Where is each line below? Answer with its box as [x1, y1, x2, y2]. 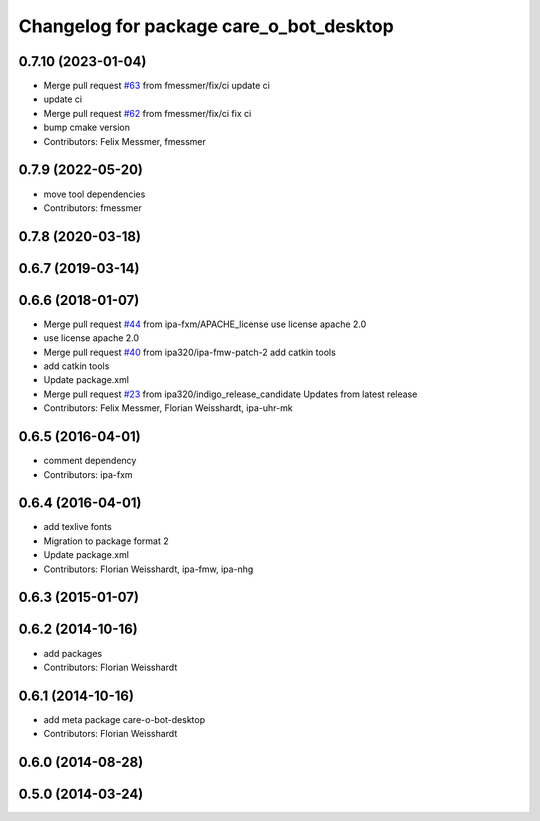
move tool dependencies [43, 188, 146, 200]
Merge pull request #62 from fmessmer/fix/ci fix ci [43, 107, 252, 119]
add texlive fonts [43, 521, 112, 533]
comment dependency [43, 455, 137, 467]
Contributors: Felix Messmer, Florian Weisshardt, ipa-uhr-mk [43, 402, 294, 414]
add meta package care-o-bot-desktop [43, 713, 206, 725]
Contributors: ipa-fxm [43, 468, 134, 480]
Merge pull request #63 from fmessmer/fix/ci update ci [43, 80, 270, 92]
